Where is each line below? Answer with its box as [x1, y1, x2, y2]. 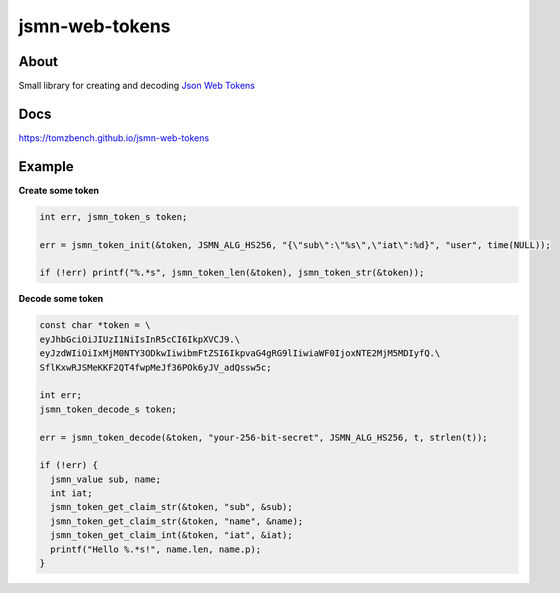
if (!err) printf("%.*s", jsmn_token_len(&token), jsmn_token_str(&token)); [39, 267, 425, 279]
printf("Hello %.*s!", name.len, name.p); [50, 543, 262, 555]
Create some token [18, 184, 100, 196]
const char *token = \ [39, 320, 151, 331]
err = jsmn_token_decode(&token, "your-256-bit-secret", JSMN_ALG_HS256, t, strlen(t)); [39, 431, 489, 443]
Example [18, 158, 74, 175]
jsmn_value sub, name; [50, 473, 162, 485]
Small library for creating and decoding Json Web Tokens [18, 80, 255, 92]
